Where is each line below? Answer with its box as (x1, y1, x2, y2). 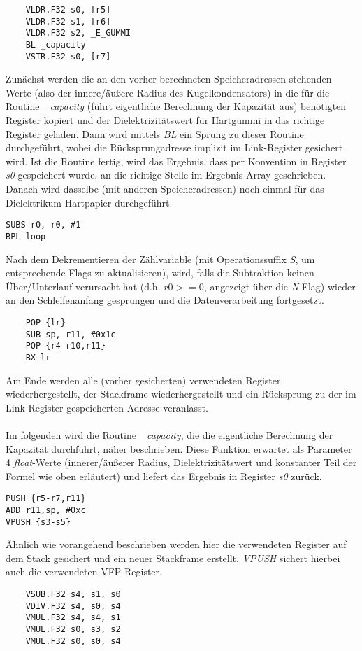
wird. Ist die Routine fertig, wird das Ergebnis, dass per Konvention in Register (6, 153, 347, 168)
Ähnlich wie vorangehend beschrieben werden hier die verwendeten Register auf (6, 537, 347, 552)
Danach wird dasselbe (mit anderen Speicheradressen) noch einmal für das (6, 181, 324, 196)
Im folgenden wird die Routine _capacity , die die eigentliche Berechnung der (6, 427, 333, 442)
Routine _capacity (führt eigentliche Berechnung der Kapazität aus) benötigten (6, 99, 347, 113)
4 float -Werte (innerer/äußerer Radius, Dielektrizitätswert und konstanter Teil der (6, 455, 357, 470)
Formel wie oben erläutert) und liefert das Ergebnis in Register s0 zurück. (6, 468, 322, 483)
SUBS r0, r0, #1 (6, 220, 81, 230)
